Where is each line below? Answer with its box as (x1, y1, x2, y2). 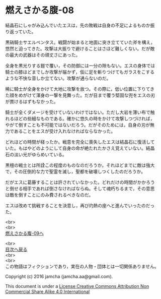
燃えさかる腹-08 (5, 5, 74, 16)
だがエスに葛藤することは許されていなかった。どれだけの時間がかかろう (5, 179, 155, 185)
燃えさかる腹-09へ (5, 230, 44, 236)
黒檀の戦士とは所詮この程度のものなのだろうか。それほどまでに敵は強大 (5, 162, 155, 168)
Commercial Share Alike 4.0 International (5, 288, 90, 294)
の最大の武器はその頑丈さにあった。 (5, 51, 80, 58)
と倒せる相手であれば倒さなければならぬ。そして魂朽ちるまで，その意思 (5, 185, 155, 192)
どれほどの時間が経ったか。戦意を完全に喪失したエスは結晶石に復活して (5, 139, 155, 145)
